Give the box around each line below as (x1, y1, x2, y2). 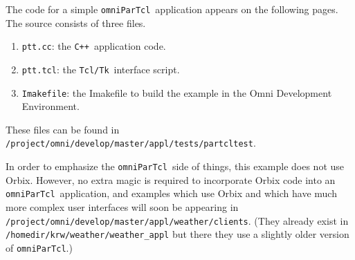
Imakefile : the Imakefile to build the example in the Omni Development (21, 85, 332, 100)
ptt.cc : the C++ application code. (21, 39, 166, 53)
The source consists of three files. (6, 15, 146, 30)
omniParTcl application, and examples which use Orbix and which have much (6, 186, 337, 201)
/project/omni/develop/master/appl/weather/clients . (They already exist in (6, 213, 349, 228)
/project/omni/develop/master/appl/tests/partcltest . (6, 136, 256, 150)
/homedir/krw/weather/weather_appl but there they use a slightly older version (6, 227, 349, 241)
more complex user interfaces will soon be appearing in (6, 199, 239, 214)
